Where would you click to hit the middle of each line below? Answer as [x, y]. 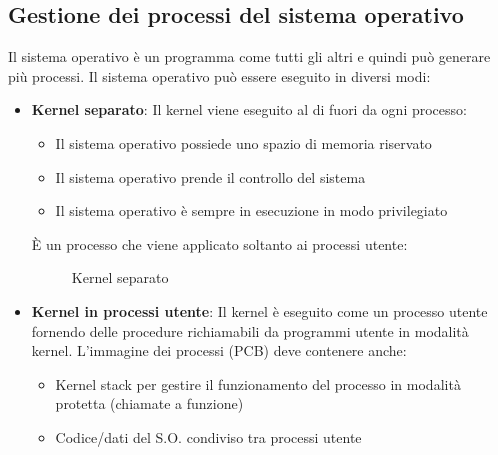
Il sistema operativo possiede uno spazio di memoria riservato [243, 142]
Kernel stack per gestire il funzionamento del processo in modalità [258, 383]
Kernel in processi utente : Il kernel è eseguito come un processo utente [259, 310]
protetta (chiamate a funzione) [149, 403]
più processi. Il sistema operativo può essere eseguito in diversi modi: [219, 75]
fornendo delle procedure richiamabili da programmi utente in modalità [250, 330]
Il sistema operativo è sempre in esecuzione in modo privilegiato [251, 210]
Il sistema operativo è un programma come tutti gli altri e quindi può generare [249, 56]
